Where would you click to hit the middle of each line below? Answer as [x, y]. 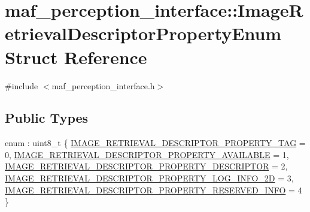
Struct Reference [76, 57]
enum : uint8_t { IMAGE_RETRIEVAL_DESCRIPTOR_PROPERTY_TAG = [155, 143]
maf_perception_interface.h [103, 85]
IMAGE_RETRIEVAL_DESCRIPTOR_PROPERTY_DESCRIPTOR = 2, [146, 166]
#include [22, 85]
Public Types [47, 118]
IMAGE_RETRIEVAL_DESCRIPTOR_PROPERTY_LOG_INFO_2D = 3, [149, 178]
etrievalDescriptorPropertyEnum [143, 33]
